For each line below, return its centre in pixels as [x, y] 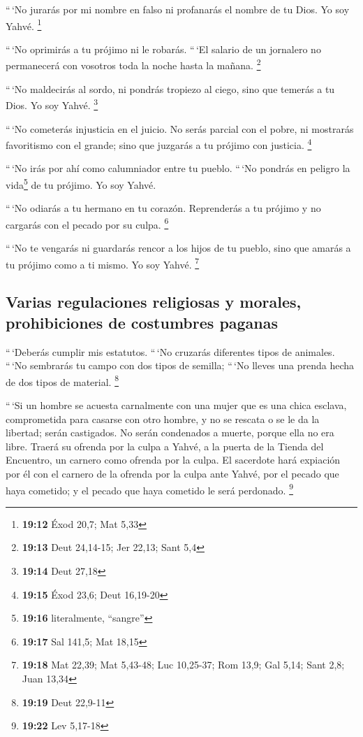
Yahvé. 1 [24, 24]
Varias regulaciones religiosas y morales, [154, 302]
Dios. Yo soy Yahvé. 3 [52, 104]
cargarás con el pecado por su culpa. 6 [87, 223]
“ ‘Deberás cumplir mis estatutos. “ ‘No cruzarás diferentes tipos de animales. [170, 351]
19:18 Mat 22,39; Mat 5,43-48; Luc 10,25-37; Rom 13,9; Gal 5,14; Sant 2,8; [183, 665]
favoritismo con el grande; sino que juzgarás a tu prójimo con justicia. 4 [159, 144]
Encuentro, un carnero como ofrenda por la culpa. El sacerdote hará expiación [173, 460]
